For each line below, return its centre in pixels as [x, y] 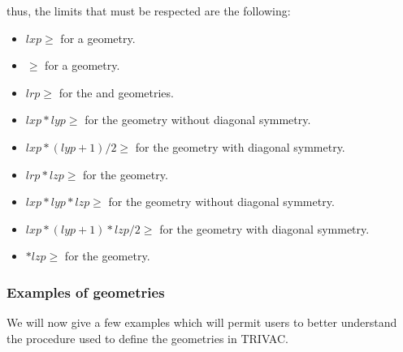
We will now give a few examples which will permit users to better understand [202, 322]
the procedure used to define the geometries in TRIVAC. [147, 338]
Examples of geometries [86, 292]
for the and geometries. [116, 92]
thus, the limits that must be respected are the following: [149, 11]
